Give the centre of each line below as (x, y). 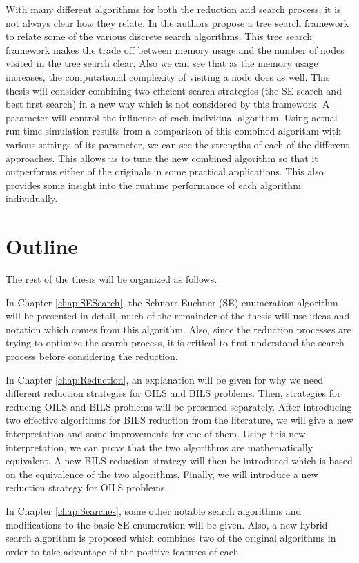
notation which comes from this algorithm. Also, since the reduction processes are (178, 329)
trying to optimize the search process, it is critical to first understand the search (175, 343)
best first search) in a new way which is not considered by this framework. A (168, 104)
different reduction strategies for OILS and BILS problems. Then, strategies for (173, 393)
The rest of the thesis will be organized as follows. (111, 279)
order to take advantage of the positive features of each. (124, 551)
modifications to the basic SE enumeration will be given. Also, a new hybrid (167, 524)
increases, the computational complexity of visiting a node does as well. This (168, 76)
